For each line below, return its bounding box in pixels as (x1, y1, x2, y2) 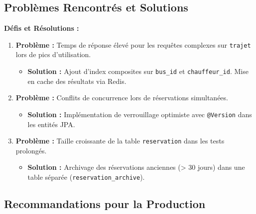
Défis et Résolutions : (4, 23, 79, 33)
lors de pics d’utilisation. (15, 49, 91, 60)
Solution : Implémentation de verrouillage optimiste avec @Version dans (27, 109, 252, 119)
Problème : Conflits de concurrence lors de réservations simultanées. (15, 92, 228, 103)
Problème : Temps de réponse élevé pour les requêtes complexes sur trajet (15, 39, 251, 50)
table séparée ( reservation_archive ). (27, 171, 145, 182)
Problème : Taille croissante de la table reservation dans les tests (15, 136, 225, 146)
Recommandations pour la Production (4, 196, 206, 212)
